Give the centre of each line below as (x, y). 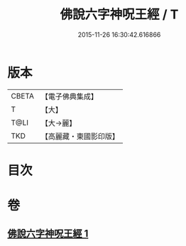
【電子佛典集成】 (69, 96)
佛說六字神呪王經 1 (48, 234)
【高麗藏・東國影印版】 (80, 136)
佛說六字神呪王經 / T (119, 15)
